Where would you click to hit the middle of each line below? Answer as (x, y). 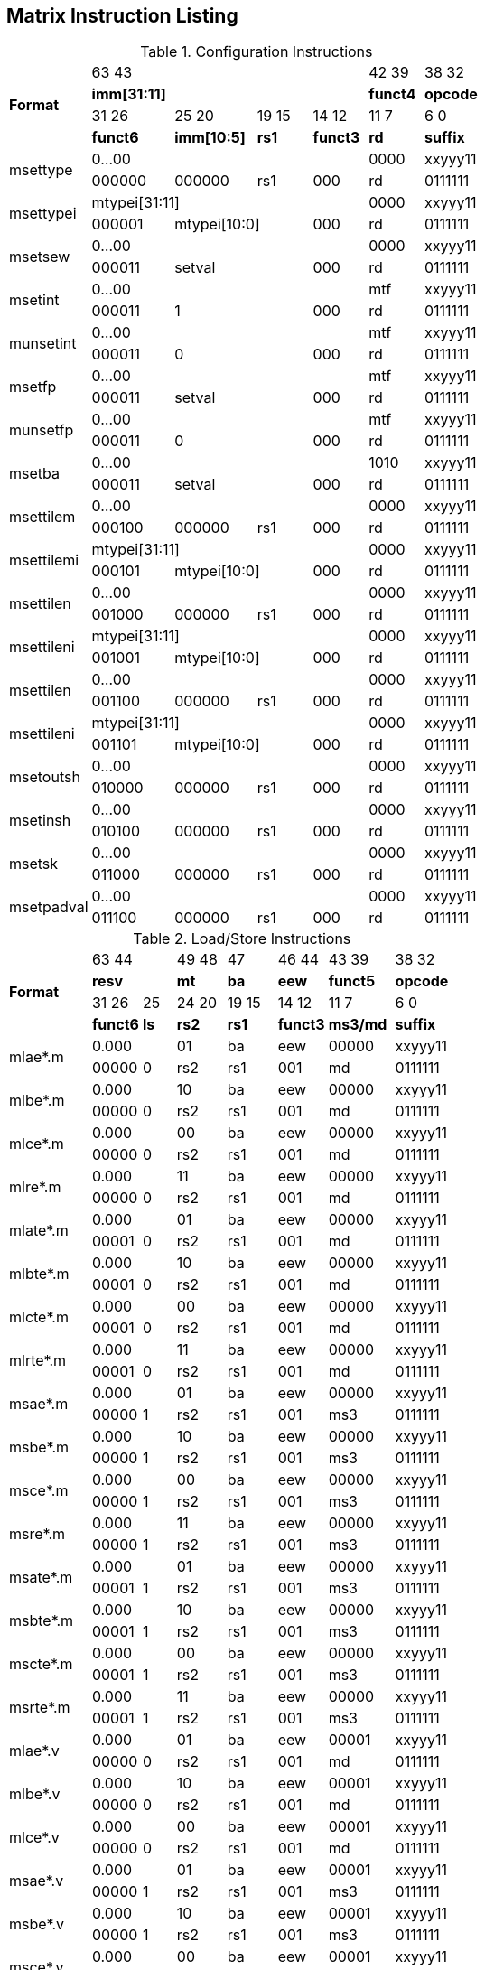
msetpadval (49, 907)
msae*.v (37, 1881)
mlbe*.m (37, 1101)
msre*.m (37, 1534)
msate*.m (41, 1578)
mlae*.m (37, 1057)
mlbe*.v (35, 1794)
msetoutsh (45, 777)
